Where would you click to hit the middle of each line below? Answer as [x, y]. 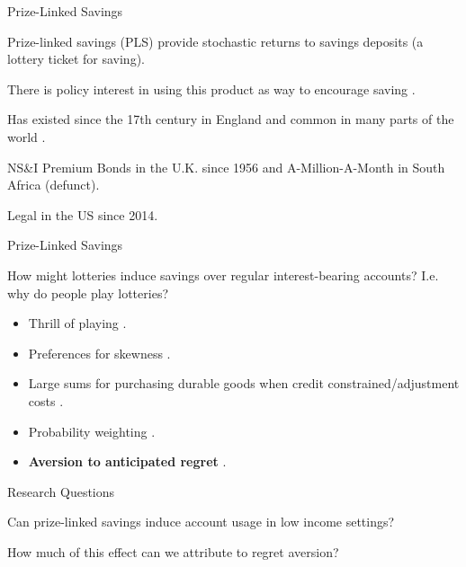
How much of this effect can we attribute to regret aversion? [173, 551]
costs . [46, 400]
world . [27, 136]
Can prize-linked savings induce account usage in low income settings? [201, 522]
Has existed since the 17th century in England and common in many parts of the [231, 119]
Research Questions [61, 491]
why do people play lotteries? [88, 292]
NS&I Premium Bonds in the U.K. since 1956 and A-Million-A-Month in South [226, 167]
